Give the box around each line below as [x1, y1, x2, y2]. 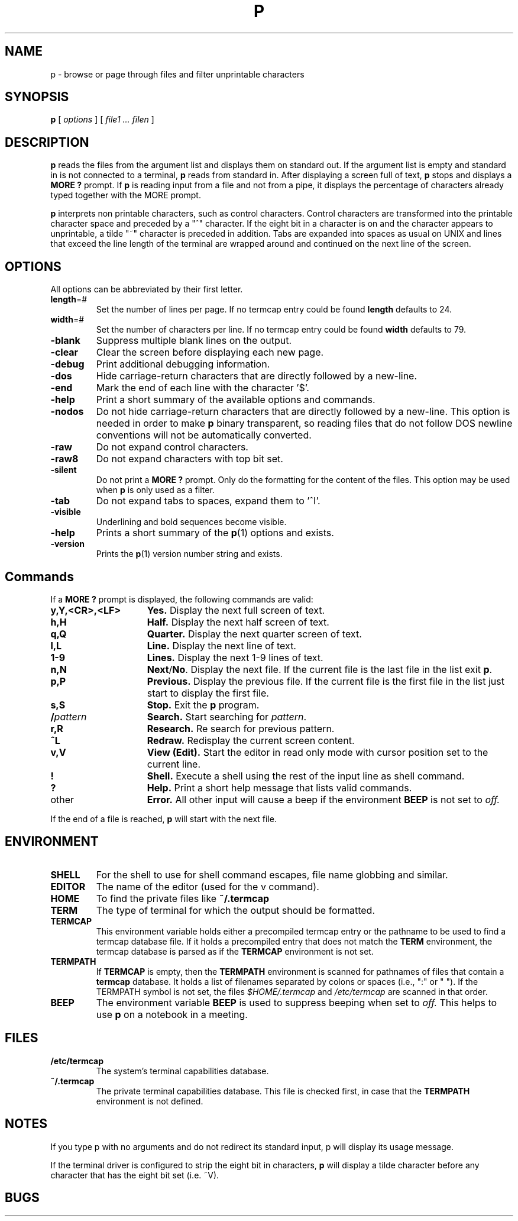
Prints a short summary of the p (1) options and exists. [96, 527, 334, 539]
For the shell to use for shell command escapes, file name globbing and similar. [96, 868, 448, 881]
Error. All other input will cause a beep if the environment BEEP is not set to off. [147, 793, 500, 806]
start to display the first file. [147, 687, 269, 699]
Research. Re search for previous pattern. [147, 722, 335, 734]
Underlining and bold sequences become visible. [96, 517, 287, 527]
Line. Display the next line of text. [147, 639, 296, 652]
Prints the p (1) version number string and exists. [96, 549, 283, 559]
